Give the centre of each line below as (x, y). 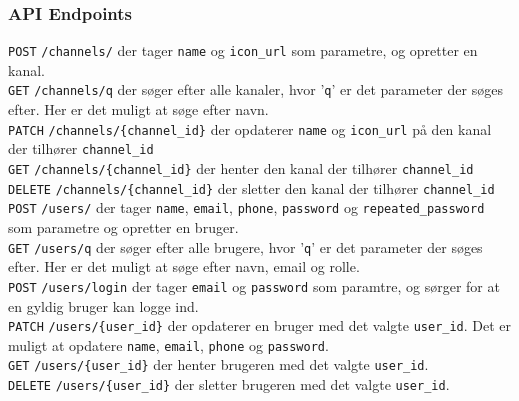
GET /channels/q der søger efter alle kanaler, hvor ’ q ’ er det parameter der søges (255, 89)
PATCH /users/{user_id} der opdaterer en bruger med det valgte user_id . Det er (260, 325)
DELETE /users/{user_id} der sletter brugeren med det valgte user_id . (229, 384)
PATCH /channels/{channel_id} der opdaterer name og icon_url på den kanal (250, 128)
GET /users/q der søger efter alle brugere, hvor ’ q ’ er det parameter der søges (245, 246)
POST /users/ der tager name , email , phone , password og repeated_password (246, 207)
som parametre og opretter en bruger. (123, 227)
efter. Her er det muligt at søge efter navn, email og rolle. (184, 266)
